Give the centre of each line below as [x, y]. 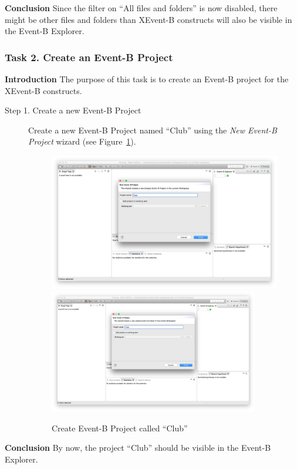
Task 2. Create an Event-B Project [89, 57]
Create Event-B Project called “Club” [120, 428]
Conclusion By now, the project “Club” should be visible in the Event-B [138, 448]
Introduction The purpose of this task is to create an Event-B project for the [147, 79]
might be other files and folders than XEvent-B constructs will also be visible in [148, 19]
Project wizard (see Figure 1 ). [82, 141]
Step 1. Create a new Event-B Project [73, 110]
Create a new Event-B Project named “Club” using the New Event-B [153, 130]
